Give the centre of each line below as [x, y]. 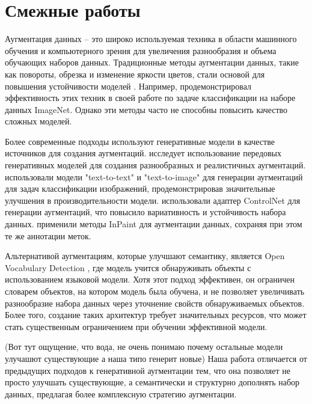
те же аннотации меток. [48, 235]
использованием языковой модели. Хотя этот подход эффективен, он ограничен [150, 279]
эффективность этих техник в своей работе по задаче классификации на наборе [150, 98]
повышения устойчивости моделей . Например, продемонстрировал [128, 86]
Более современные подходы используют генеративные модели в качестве [140, 141]
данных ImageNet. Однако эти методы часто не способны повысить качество [146, 109]
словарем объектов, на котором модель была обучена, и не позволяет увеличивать [155, 291]
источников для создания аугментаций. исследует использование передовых [143, 153]
